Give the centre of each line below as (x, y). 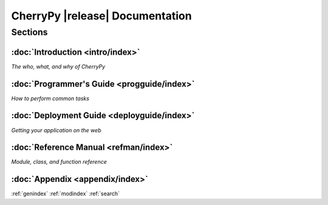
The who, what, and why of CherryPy (58, 66)
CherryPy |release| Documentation (101, 16)
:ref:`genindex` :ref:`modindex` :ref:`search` (65, 193)
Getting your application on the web (56, 130)
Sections (29, 32)
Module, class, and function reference (59, 162)
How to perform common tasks (50, 98)
